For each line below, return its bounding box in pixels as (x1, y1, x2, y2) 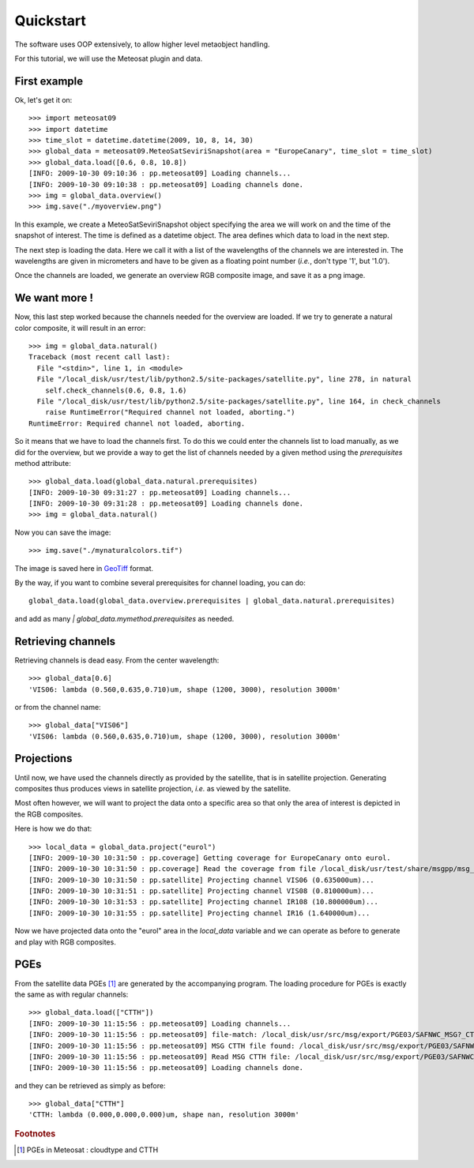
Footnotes (14, 1128, 56, 1139)
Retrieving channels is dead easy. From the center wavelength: (14, 655, 220, 665)
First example (14, 74, 84, 88)
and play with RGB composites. (14, 937, 116, 947)
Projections (14, 752, 73, 765)
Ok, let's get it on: (14, 95, 73, 104)
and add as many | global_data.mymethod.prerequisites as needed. (14, 614, 235, 623)
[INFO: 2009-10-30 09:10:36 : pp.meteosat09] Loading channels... (28, 169, 292, 178)
